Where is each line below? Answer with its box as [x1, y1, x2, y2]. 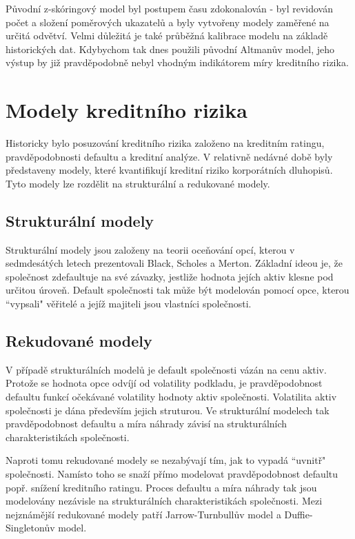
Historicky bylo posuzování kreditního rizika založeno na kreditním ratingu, [6, 136, 325, 150]
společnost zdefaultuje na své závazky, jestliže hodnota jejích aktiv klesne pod [6, 269, 334, 283]
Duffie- [284, 507, 313, 521]
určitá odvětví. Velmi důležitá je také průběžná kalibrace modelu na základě [6, 28, 328, 43]
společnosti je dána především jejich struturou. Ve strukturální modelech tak [6, 403, 329, 417]
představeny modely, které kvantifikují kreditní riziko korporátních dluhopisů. [6, 163, 333, 177]
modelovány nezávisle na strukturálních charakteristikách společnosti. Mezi [6, 494, 323, 508]
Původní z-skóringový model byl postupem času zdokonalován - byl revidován [6, 1, 333, 15]
